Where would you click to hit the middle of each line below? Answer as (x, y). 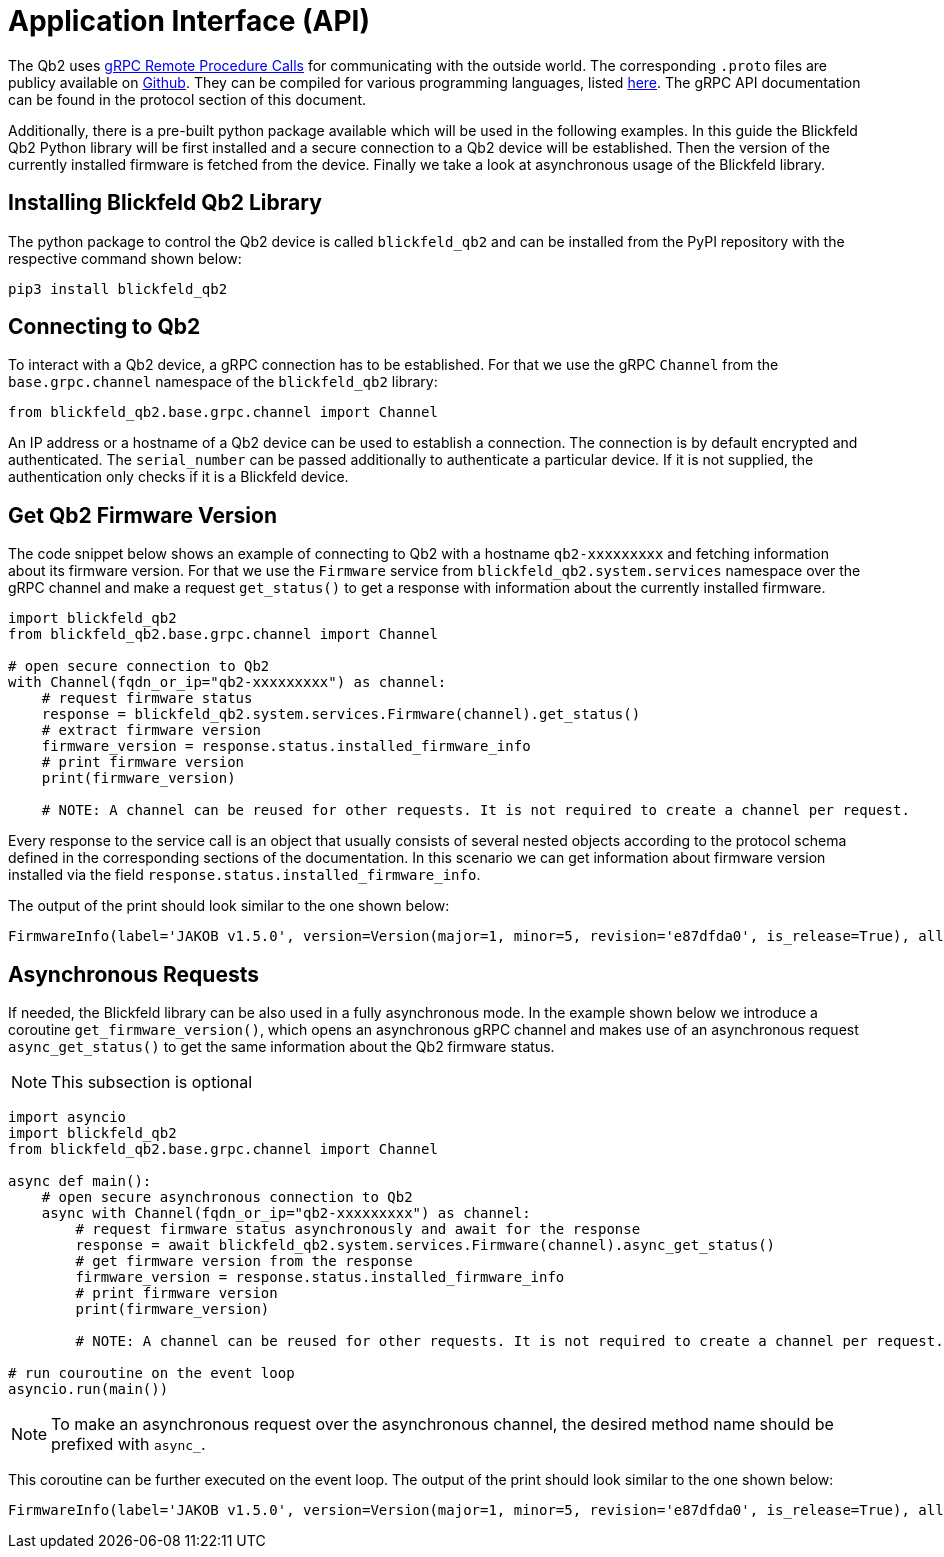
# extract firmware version (151, 730)
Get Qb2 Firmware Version (142, 515)
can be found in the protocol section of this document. (187, 99)
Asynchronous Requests (133, 974)
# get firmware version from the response (244, 1261)
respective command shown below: (125, 258)
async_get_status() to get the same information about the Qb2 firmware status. (281, 1047)
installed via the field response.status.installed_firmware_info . (244, 875)
